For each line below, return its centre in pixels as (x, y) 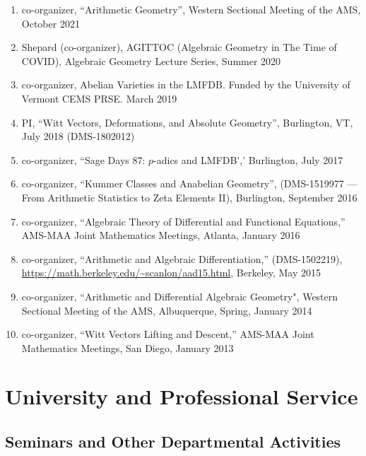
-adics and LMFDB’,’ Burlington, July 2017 (248, 159)
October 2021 (51, 23)
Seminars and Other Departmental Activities (173, 442)
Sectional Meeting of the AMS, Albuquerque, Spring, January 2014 (167, 310)
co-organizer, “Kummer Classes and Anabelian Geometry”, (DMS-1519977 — (189, 183)
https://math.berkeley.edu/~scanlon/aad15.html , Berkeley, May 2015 (171, 273)
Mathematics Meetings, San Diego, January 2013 (128, 347)
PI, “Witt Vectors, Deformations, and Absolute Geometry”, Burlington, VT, (187, 122)
